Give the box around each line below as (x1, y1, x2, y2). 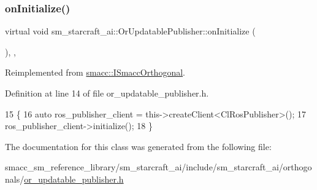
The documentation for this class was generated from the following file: (5, 140, 272, 152)
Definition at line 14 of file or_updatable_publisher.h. (5, 87, 209, 99)
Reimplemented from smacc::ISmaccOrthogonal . (5, 66, 185, 79)
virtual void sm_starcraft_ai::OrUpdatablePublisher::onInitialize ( (5, 25, 256, 38)
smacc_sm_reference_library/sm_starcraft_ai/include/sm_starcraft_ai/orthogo (5, 160, 312, 173)
